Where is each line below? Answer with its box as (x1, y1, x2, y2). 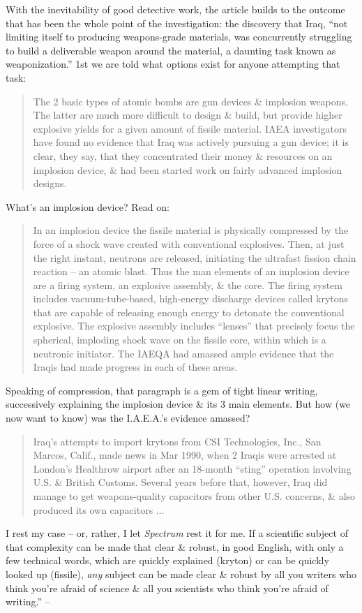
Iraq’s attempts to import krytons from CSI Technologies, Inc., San (33, 434, 322, 448)
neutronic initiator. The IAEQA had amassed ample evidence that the (33, 346, 334, 360)
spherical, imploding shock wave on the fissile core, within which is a (33, 332, 326, 347)
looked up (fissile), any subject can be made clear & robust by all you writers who (6, 566, 357, 581)
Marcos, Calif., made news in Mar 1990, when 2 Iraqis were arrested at (33, 448, 337, 462)
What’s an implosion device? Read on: (6, 199, 169, 214)
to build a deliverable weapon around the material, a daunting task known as (6, 43, 336, 57)
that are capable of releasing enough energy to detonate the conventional (33, 304, 345, 319)
